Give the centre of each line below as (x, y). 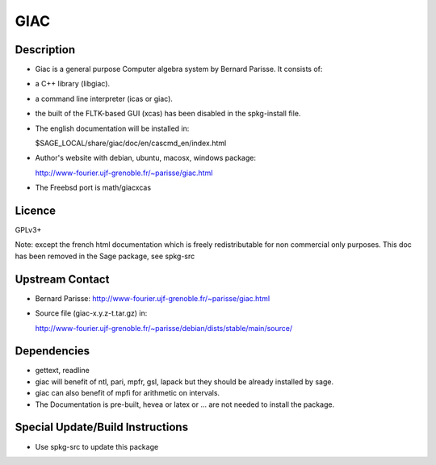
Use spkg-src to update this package (97, 446)
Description (45, 50)
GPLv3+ (28, 230)
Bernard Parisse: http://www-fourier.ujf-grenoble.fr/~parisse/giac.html (153, 298)
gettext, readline (63, 371)
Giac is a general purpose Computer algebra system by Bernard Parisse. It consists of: (179, 69)
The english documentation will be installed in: (112, 128)
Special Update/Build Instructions (102, 427)
